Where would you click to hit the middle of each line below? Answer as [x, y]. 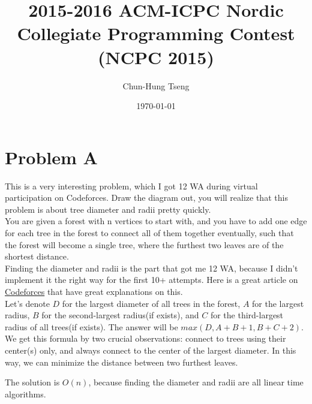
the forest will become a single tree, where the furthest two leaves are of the [144, 244]
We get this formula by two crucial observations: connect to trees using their [145, 338]
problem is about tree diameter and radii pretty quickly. [108, 209]
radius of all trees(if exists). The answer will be [91, 326]
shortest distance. [37, 256]
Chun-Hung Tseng [156, 85]
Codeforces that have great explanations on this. [94, 291]
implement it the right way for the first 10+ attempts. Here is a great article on [151, 280]
